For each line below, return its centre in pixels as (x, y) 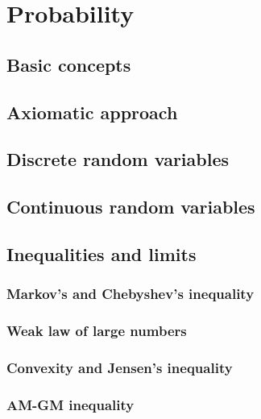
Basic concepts (69, 64)
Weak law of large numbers (97, 331)
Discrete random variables (118, 159)
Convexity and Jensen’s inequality (120, 367)
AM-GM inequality (70, 404)
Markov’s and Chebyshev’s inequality (130, 294)
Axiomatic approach (92, 112)
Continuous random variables (131, 207)
